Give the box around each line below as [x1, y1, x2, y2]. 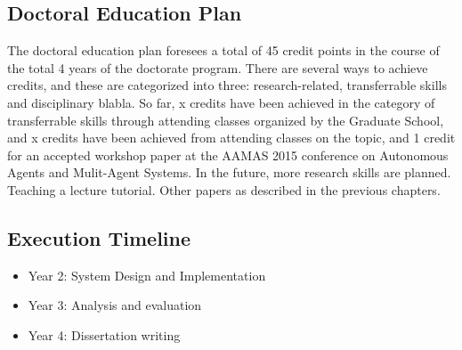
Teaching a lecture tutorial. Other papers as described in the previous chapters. [7, 180, 441, 199]
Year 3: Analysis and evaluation [28, 296, 202, 314]
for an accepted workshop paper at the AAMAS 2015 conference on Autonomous [7, 145, 449, 164]
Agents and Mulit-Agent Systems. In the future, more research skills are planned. [7, 163, 451, 182]
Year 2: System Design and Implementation [28, 265, 266, 284]
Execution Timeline [7, 224, 191, 251]
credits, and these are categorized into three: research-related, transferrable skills [7, 76, 447, 94]
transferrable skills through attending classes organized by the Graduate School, [7, 110, 444, 129]
